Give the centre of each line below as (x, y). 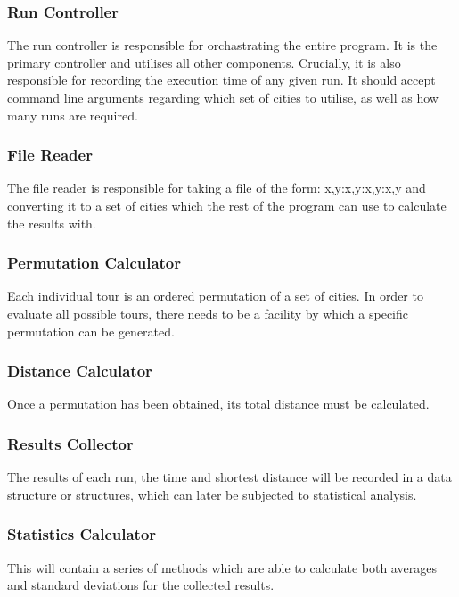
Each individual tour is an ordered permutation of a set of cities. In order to (215, 296)
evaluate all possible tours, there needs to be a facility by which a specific (208, 313)
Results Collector (70, 443)
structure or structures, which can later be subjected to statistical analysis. (212, 494)
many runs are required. (73, 115)
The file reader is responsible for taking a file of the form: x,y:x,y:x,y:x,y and (217, 188)
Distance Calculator (80, 371)
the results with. (52, 223)
